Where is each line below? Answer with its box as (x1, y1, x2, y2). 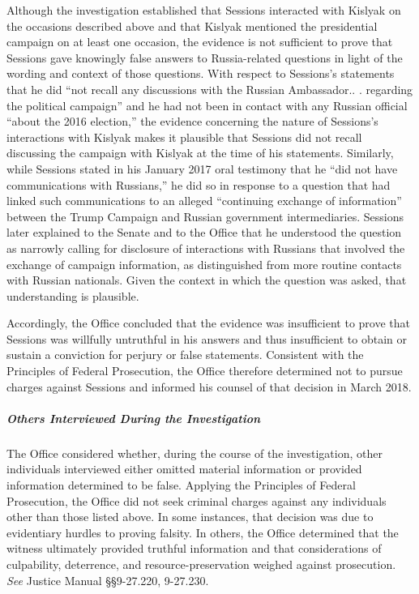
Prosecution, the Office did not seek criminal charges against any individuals (6, 492, 387, 509)
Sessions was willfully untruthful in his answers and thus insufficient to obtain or (6, 330, 407, 347)
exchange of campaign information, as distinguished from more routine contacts (6, 255, 402, 272)
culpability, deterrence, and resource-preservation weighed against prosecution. (6, 555, 396, 572)
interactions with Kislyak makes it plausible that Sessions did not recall (6, 128, 362, 145)
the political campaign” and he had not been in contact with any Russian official (6, 96, 408, 113)
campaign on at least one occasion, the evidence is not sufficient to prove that (6, 33, 393, 50)
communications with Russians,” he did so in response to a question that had (6, 176, 391, 193)
